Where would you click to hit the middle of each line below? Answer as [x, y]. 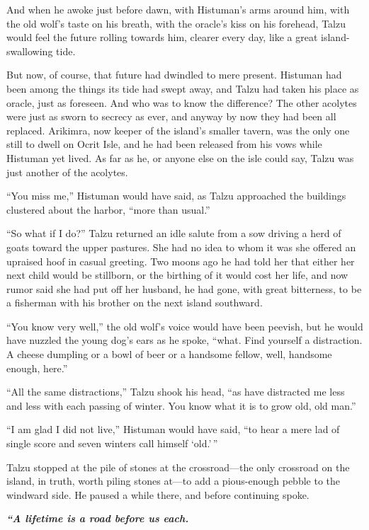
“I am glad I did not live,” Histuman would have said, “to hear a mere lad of [173, 429]
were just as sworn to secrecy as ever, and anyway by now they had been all [171, 116]
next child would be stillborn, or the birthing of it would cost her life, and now [177, 275]
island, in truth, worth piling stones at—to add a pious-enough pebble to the [174, 481]
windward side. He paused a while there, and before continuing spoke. [158, 494]
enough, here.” [37, 368]
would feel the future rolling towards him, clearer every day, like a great [162, 37]
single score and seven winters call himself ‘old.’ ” [112, 443]
